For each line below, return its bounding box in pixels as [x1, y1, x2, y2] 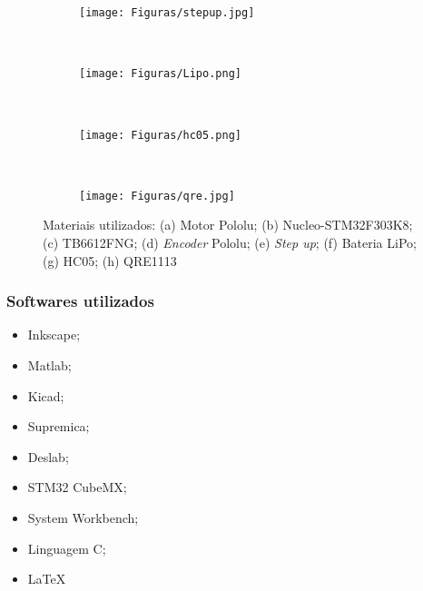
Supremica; [27, 417, 90, 436]
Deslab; [27, 447, 69, 466]
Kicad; [27, 386, 64, 405]
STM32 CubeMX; [27, 478, 127, 497]
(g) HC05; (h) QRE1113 [43, 251, 177, 270]
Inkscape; [27, 325, 81, 344]
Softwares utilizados [6, 290, 154, 312]
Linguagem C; [27, 538, 106, 557]
